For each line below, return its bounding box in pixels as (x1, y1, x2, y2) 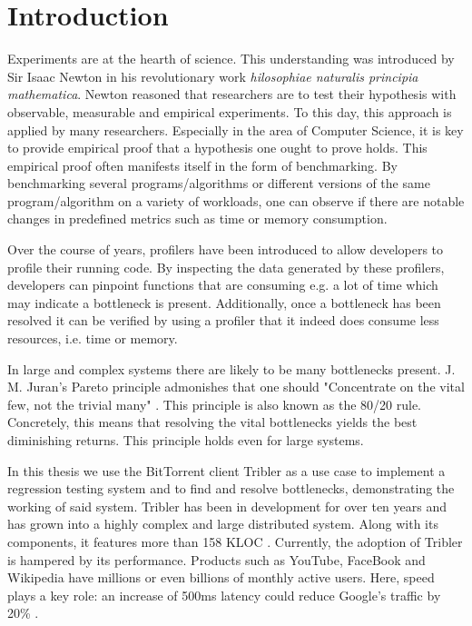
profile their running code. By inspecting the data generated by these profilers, (7, 257, 445, 276)
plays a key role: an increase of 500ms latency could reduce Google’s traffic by (7, 585, 441, 604)
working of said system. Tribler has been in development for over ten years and (7, 496, 447, 515)
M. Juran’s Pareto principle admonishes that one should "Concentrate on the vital (7, 377, 465, 396)
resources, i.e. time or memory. (7, 329, 178, 348)
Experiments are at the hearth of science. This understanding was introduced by (7, 49, 455, 68)
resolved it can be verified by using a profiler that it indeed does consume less (7, 311, 439, 330)
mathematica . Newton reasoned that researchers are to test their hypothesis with (7, 84, 457, 104)
